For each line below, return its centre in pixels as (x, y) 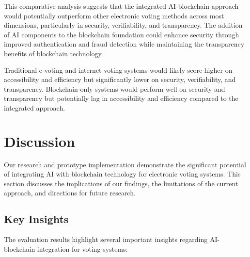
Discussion (39, 141)
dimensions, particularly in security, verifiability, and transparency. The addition (123, 25)
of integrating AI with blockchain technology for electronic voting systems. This (122, 174)
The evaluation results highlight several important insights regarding (106, 239)
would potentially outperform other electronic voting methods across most (114, 15)
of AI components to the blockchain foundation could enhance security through (122, 34)
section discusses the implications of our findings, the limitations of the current (121, 183)
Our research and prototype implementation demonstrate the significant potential (125, 164)
